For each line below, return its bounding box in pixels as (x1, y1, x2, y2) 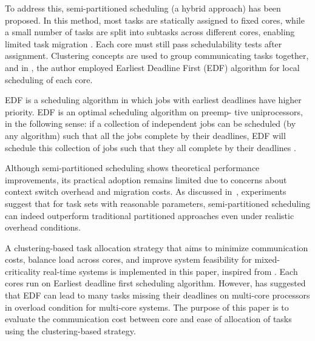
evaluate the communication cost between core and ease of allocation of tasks (5, 312, 292, 325)
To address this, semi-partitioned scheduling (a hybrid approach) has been (5, 2, 281, 14)
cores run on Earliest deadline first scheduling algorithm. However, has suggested (5, 277, 306, 289)
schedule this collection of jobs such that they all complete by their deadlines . (5, 141, 296, 154)
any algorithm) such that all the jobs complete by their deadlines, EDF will (5, 129, 286, 141)
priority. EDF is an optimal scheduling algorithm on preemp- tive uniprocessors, (5, 105, 303, 118)
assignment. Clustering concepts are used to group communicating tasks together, (5, 49, 309, 62)
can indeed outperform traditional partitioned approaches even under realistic (5, 209, 294, 221)
